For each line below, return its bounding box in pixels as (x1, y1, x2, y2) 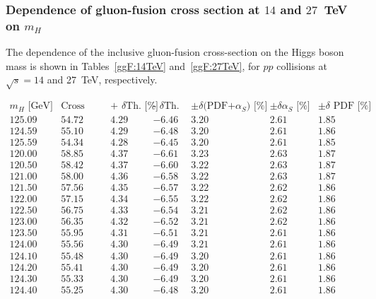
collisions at (276, 58, 327, 73)
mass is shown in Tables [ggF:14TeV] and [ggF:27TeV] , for (6, 58, 260, 73)
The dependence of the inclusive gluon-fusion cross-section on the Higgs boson (6, 45, 344, 59)
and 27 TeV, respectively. (47, 72, 158, 87)
